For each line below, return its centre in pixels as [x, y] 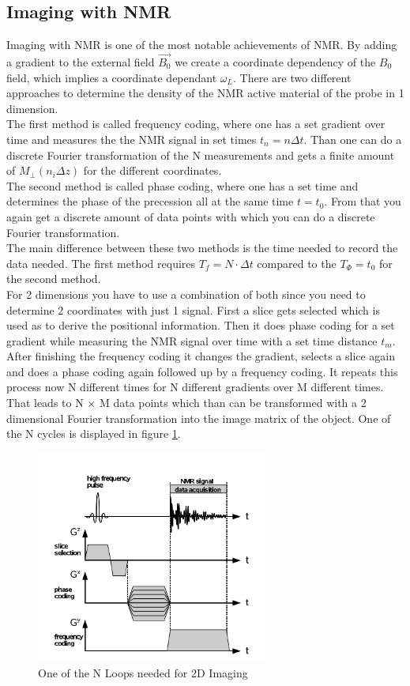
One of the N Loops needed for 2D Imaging [143, 673]
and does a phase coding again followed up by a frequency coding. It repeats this [202, 371]
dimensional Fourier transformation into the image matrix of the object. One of [199, 418]
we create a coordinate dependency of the [275, 62]
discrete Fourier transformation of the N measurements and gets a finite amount [201, 155]
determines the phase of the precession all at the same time [150, 201]
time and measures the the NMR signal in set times [132, 139]
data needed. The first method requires [101, 263]
